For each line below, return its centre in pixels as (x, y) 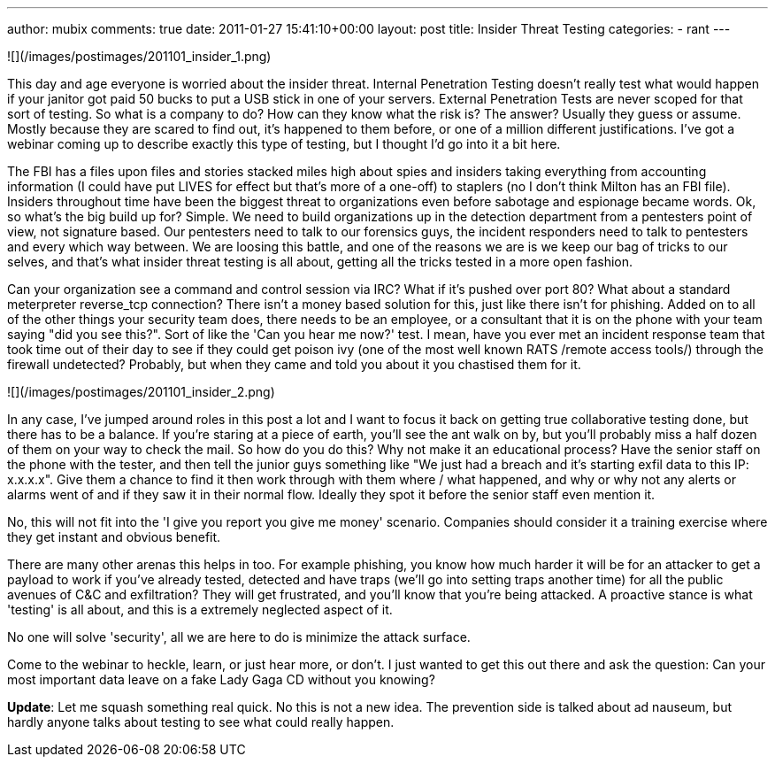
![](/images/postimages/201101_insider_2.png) (141, 392)
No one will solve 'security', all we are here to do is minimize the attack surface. (239, 637)
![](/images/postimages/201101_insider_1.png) (139, 56)
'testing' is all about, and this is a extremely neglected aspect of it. (200, 610)
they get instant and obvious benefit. (114, 537)
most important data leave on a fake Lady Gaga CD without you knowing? (221, 679)
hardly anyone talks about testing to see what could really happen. (201, 722)
